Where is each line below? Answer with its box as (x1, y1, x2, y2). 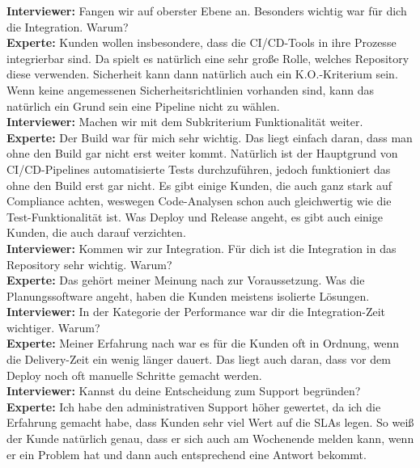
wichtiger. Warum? (6, 318, 100, 335)
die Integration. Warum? (6, 18, 129, 35)
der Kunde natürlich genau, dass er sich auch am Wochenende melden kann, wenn (6, 430, 414, 447)
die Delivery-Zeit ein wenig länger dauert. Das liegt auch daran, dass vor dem (6, 351, 391, 368)
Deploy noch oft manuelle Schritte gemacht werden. (6, 366, 262, 383)
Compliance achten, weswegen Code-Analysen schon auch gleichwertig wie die (6, 192, 392, 209)
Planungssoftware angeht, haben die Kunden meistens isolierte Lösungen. (6, 287, 370, 304)
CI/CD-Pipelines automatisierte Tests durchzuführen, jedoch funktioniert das (6, 160, 391, 177)
